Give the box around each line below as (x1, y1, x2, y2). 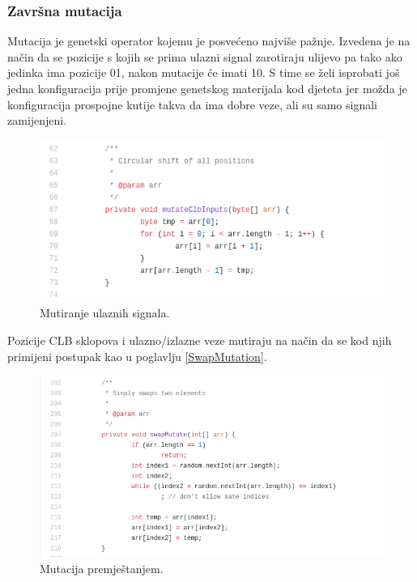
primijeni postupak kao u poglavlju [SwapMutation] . (7, 347, 267, 364)
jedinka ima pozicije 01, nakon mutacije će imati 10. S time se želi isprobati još (7, 64, 400, 81)
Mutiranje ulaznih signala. (40, 304, 170, 321)
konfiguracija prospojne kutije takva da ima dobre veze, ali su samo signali (7, 96, 378, 113)
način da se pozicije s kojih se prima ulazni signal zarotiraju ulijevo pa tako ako (7, 48, 402, 65)
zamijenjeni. (7, 112, 67, 129)
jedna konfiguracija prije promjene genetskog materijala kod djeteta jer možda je (7, 80, 407, 96)
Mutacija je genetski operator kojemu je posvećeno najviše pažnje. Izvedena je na (7, 32, 411, 49)
